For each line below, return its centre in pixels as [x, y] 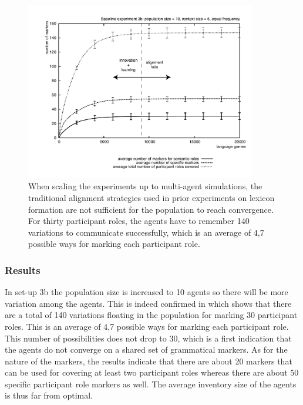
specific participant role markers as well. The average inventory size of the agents [151, 384]
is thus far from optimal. [49, 395]
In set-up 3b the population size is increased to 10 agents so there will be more [147, 292]
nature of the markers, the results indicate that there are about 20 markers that [149, 361]
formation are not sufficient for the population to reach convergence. [151, 209]
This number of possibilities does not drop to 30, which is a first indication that [148, 338]
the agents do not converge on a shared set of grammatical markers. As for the [146, 349]
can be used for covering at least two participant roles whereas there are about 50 [152, 372]
